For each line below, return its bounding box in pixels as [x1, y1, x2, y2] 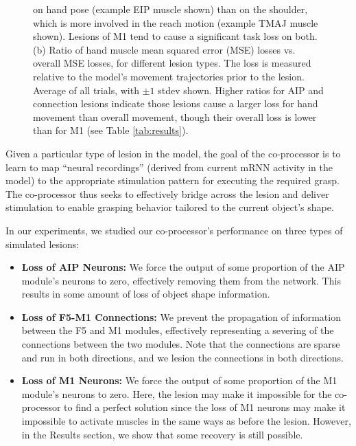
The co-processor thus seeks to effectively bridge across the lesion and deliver [5, 186, 329, 201]
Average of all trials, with [33, 82, 139, 97]
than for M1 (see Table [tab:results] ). [33, 123, 189, 137]
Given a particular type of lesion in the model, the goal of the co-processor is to [5, 146, 341, 160]
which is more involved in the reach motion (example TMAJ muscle [33, 15, 318, 30]
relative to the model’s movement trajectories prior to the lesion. [33, 69, 305, 83]
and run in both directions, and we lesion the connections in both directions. [21, 350, 344, 364]
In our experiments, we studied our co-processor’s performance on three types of [5, 223, 343, 237]
